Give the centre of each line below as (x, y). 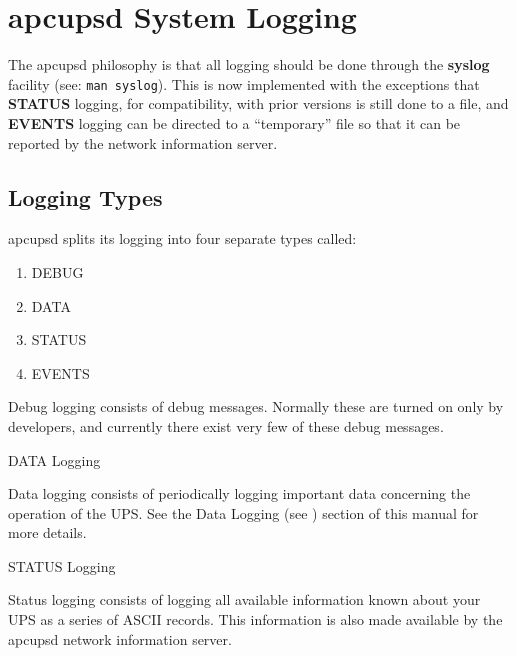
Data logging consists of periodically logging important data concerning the (239, 493)
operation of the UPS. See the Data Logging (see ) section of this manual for (243, 512)
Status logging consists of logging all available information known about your (244, 599)
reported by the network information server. (143, 142)
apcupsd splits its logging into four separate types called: (182, 238)
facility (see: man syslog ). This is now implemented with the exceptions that (244, 83)
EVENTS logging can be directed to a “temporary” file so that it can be (234, 122)
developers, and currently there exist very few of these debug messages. (226, 425)
